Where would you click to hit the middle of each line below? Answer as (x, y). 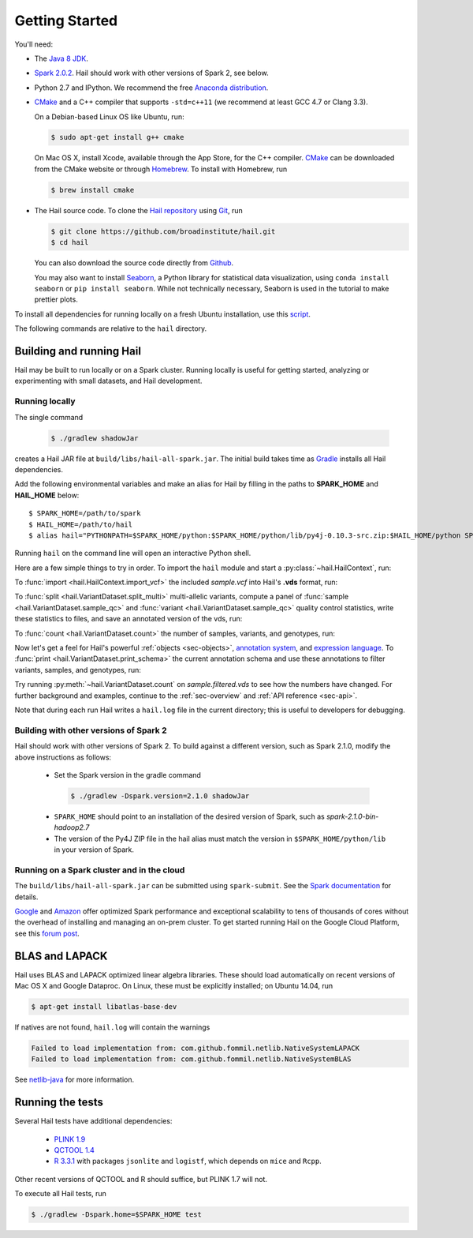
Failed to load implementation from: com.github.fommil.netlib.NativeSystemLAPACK (196, 1048)
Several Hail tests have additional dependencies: (93, 1121)
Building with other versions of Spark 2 (91, 730)
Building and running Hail (78, 351)
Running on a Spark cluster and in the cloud (100, 870)
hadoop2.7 (72, 827)
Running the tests (59, 1103)
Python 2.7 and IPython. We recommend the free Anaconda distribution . (151, 88)
